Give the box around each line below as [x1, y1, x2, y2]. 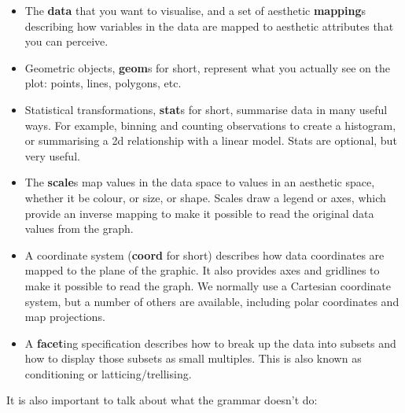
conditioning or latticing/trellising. [24, 365, 192, 382]
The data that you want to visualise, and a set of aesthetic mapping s [24, 2, 366, 18]
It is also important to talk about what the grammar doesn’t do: [6, 392, 318, 408]
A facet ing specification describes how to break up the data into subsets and [24, 334, 396, 351]
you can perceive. [24, 33, 109, 50]
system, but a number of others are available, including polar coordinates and [24, 293, 399, 309]
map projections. [24, 308, 105, 325]
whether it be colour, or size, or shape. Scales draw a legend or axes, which [24, 189, 386, 205]
